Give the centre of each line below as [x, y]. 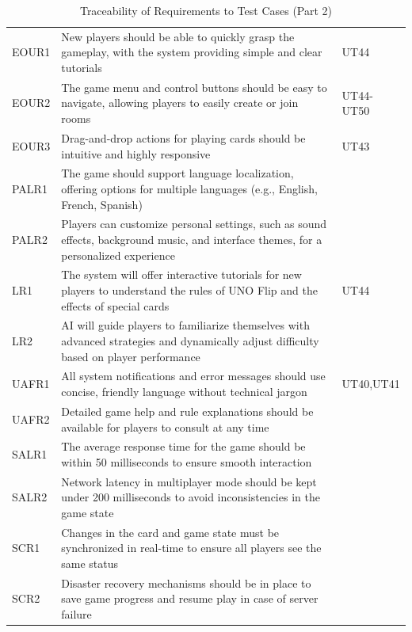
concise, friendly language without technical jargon [184, 392]
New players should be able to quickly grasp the [178, 36]
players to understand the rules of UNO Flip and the [189, 290]
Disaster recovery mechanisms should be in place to [186, 583]
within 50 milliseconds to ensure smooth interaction [187, 461]
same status [90, 563]
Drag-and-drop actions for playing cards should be [183, 137]
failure [76, 614]
